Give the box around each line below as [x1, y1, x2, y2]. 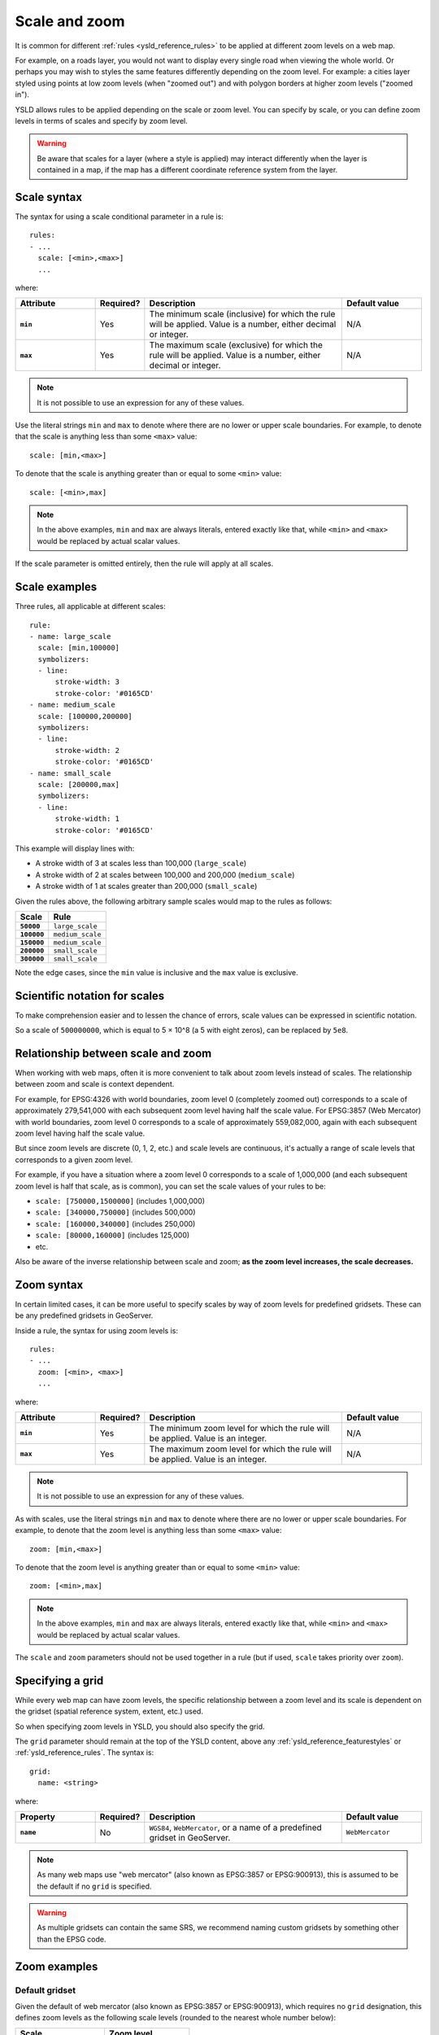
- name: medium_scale [29, 700, 115, 710]
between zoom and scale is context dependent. [15, 1079, 175, 1089]
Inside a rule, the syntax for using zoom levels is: [15, 1325, 179, 1335]
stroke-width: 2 [54, 746, 120, 755]
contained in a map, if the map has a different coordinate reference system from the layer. [37, 165, 338, 175]
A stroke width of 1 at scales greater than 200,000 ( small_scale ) [35, 882, 258, 891]
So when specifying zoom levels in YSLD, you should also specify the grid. [15, 1722, 265, 1731]
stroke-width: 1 [54, 814, 120, 824]
